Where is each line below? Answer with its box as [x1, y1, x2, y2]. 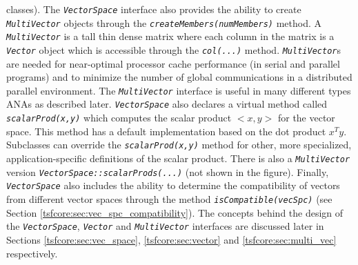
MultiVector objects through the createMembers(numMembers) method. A [6, 15, 321, 30]
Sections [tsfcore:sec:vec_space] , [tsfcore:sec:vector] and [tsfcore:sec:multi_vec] [6, 232, 337, 246]
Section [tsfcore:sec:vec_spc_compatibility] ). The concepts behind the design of [6, 205, 344, 219]
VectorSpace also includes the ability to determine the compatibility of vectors [6, 178, 340, 193]
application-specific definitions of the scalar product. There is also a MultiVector [6, 151, 350, 166]
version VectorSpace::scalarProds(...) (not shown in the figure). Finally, [6, 164, 329, 179]
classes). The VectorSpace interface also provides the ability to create [6, 2, 301, 16]
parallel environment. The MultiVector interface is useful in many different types [6, 83, 351, 97]
